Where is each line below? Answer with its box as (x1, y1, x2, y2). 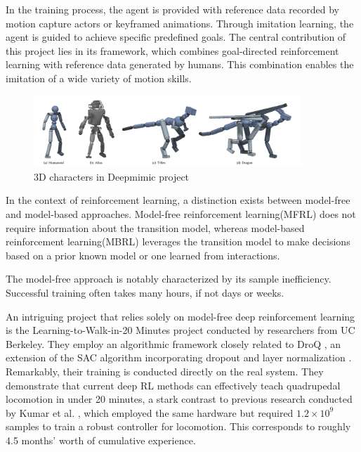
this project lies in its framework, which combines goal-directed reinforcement (6, 43, 339, 58)
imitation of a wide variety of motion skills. (6, 70, 192, 85)
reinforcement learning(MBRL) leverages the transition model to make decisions (6, 234, 350, 249)
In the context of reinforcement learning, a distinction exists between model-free (6, 193, 350, 207)
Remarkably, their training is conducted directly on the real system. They (6, 364, 324, 378)
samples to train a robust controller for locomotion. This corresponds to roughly (6, 419, 351, 434)
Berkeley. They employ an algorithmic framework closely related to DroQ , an (6, 336, 341, 351)
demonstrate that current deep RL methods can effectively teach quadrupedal (6, 377, 341, 392)
